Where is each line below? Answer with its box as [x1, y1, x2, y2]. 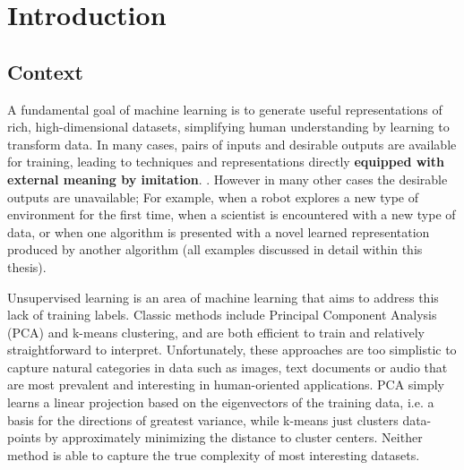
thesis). [7, 257, 47, 276]
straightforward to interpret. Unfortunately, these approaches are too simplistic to [7, 340, 457, 359]
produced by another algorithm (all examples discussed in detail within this [7, 240, 423, 259]
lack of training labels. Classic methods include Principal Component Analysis [7, 305, 437, 324]
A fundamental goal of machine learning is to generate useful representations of [7, 99, 443, 118]
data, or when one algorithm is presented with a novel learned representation [7, 222, 430, 241]
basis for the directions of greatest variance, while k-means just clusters [7, 410, 399, 429]
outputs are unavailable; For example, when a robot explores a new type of [7, 187, 419, 206]
